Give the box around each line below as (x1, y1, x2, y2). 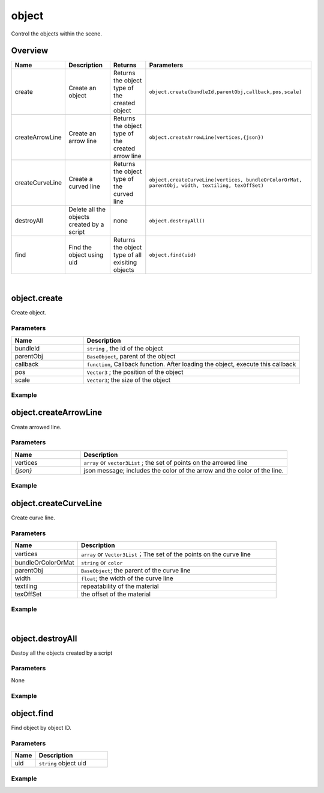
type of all (113, 251, 142, 259)
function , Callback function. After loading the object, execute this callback (86, 360, 296, 368)
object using (68, 251, 104, 259)
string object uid (38, 759, 86, 768)
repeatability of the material (81, 582, 159, 590)
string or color (81, 558, 123, 566)
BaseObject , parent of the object (86, 352, 176, 360)
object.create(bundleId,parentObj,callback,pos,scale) (149, 88, 302, 95)
